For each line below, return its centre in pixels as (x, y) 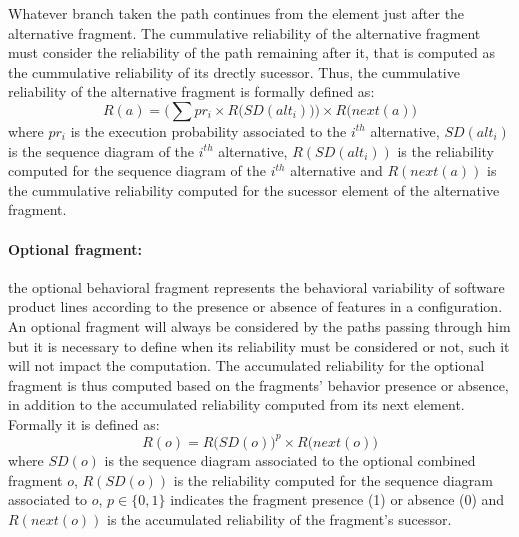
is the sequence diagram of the (101, 150)
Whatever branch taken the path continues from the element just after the (236, 13)
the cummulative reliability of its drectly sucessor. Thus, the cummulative (234, 71)
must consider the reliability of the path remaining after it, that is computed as (251, 52)
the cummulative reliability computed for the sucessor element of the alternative (254, 189)
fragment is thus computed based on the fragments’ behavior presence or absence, (258, 384)
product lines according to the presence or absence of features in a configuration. (255, 306)
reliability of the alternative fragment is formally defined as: (191, 91)
